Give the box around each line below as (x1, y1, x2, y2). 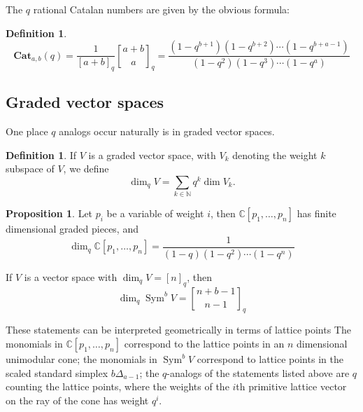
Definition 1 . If (6, 147, 77, 162)
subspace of (6, 161, 55, 176)
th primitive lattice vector (236, 379, 347, 394)
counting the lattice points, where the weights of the (6, 379, 229, 394)
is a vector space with (24, 269, 118, 284)
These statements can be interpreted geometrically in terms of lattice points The (6, 322, 351, 337)
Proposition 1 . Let (6, 206, 93, 221)
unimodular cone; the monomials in (6, 352, 157, 366)
